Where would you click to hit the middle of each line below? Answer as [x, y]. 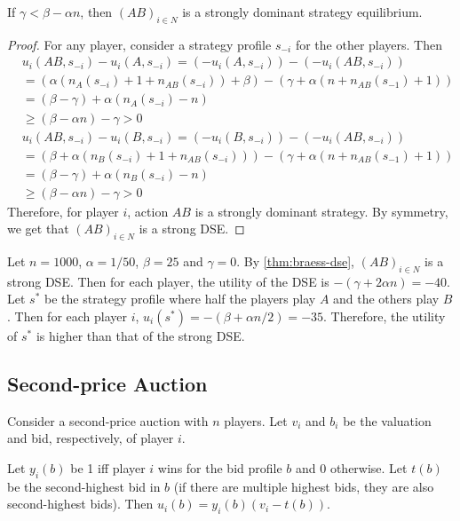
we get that [38, 229]
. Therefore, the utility [385, 316]
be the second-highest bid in [84, 486]
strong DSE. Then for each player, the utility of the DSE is [168, 281]
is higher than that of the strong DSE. [140, 336]
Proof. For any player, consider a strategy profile [139, 44]
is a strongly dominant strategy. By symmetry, [321, 211]
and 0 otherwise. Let [352, 468]
